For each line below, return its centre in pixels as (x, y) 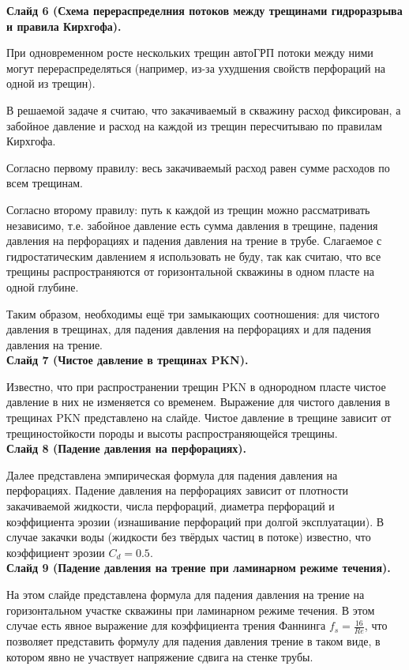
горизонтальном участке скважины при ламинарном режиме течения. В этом (191, 610)
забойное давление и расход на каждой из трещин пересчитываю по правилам (194, 125)
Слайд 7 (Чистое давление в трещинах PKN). (128, 360)
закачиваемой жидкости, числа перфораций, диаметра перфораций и (171, 506)
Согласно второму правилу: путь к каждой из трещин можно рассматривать (188, 209)
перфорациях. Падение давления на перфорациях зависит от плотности (177, 490)
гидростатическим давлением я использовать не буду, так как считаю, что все (194, 256)
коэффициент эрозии (56, 552)
